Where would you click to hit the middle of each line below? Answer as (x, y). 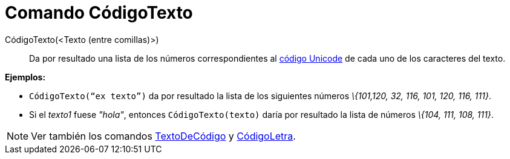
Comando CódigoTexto (99, 13)
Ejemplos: (25, 77)
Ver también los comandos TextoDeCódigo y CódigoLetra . (163, 136)
